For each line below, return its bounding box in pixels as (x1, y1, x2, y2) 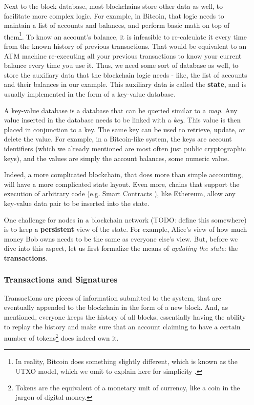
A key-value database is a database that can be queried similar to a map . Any (4, 105, 238, 115)
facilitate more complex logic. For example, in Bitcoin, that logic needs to (4, 10, 224, 20)
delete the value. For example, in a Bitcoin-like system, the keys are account (4, 134, 232, 144)
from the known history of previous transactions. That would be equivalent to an (4, 41, 247, 51)
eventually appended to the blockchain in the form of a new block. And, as (4, 302, 228, 312)
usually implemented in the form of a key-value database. (4, 89, 175, 99)
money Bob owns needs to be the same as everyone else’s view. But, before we (4, 233, 238, 243)
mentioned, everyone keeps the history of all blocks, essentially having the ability (4, 311, 246, 322)
